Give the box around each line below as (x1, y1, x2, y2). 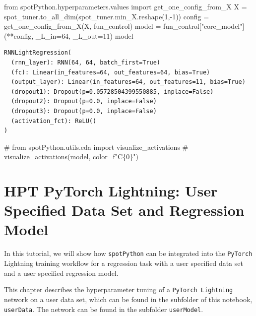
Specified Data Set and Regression (4, 200, 245, 220)
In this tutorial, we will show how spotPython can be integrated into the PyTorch (4, 248, 253, 258)
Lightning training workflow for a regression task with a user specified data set (4, 258, 243, 268)
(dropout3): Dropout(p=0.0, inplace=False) (11, 107, 157, 115)
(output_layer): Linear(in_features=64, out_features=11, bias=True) (11, 78, 246, 86)
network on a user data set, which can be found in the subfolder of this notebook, (4, 294, 253, 304)
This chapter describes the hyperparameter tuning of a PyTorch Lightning (4, 284, 233, 295)
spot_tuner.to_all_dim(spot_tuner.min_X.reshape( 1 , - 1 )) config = (4, 11, 209, 21)
